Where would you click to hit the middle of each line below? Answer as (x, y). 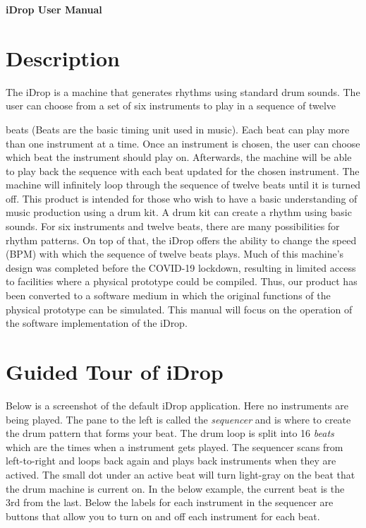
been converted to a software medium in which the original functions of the (168, 295)
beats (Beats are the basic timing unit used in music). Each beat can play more (178, 129)
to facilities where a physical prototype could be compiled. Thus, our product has (182, 281)
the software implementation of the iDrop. (97, 323)
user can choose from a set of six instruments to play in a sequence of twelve (171, 106)
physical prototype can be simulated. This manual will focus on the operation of (179, 309)
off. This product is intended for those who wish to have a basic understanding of (182, 198)
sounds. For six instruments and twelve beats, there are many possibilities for (173, 226)
